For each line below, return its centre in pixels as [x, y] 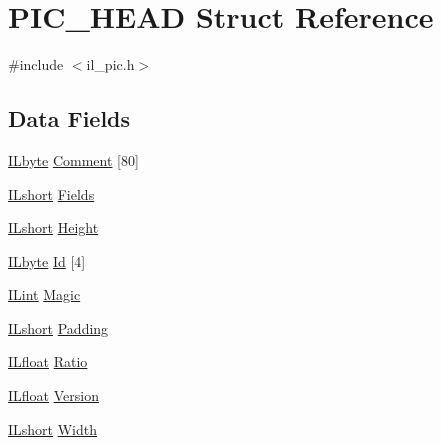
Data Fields [69, 118]
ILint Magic [44, 294]
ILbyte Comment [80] [73, 159]
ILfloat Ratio [48, 361]
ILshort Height [53, 227]
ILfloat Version [53, 395]
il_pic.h [110, 64]
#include [36, 64]
